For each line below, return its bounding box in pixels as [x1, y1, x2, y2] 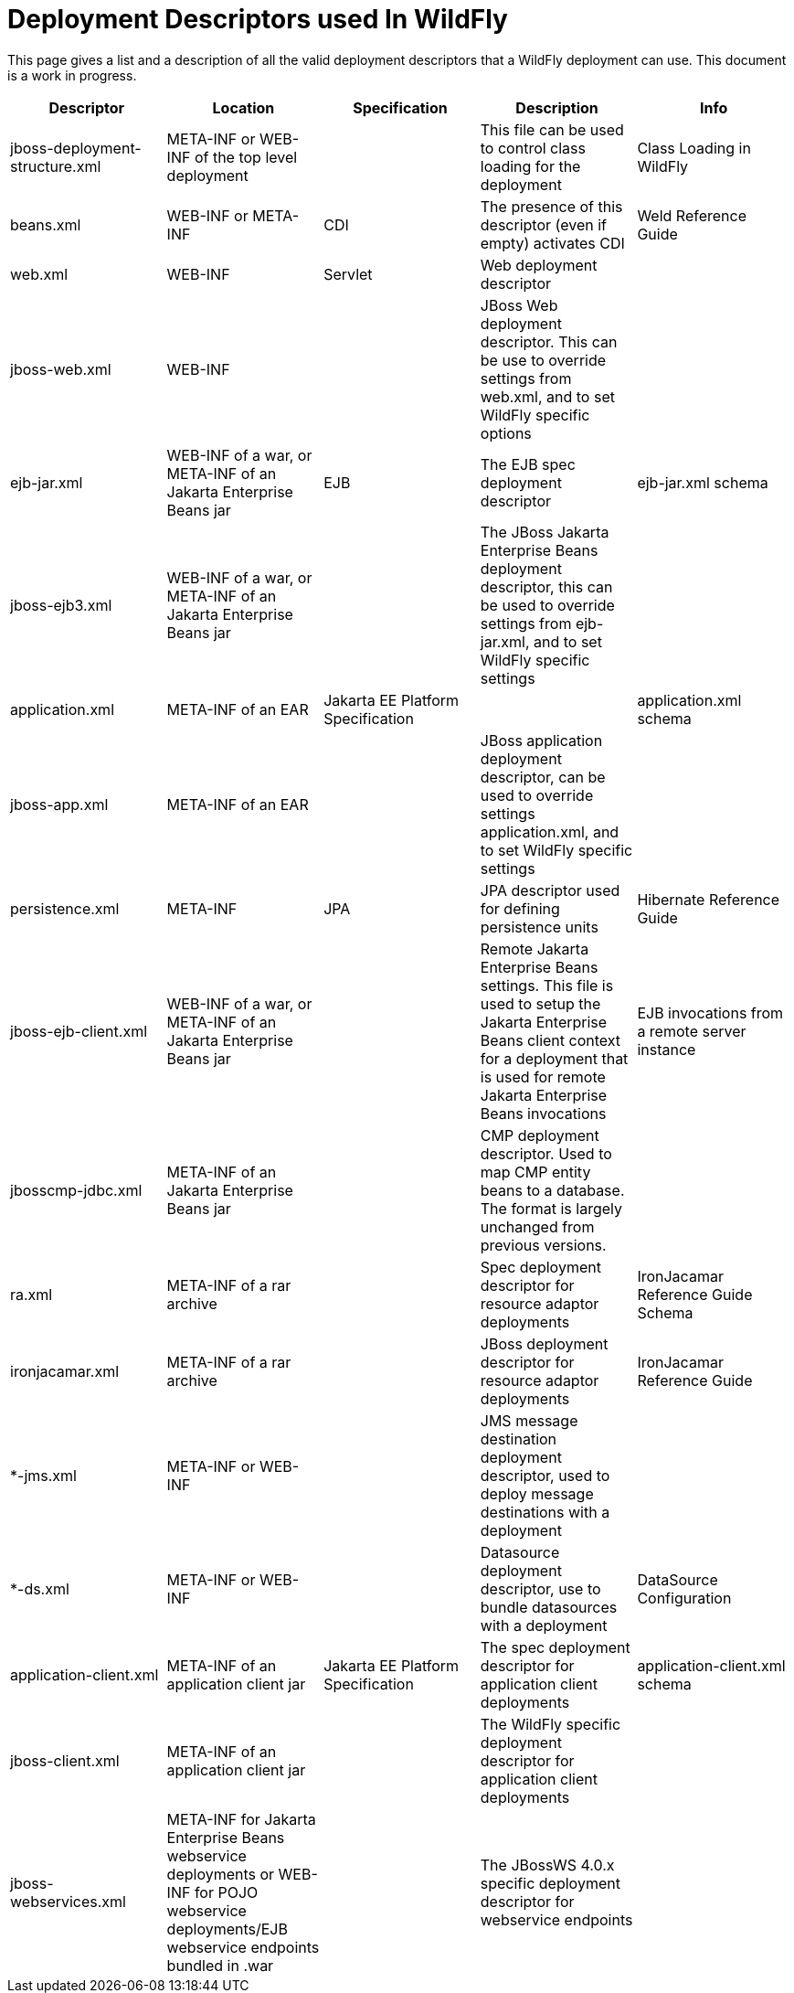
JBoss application [480, 730, 603, 750]
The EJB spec [480, 454, 576, 474]
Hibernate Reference [637, 890, 780, 909]
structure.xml [10, 156, 101, 176]
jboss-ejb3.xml [10, 595, 112, 614]
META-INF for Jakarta [166, 1809, 316, 1828]
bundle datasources [480, 1597, 618, 1616]
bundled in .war [166, 1956, 274, 1975]
